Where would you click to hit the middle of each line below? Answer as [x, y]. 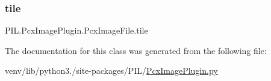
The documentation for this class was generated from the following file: [136, 50]
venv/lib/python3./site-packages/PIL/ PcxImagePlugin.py [111, 70]
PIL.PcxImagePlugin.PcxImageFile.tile [76, 30]
